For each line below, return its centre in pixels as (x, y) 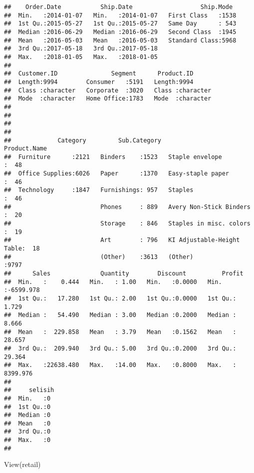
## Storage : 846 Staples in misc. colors (127, 224)
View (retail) (22, 464)
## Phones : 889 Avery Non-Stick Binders (127, 207)
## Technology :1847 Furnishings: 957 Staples (99, 190)
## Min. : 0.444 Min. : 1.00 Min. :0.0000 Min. (113, 282)
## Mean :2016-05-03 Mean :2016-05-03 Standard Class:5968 (120, 40)
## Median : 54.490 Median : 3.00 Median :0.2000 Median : (120, 315)
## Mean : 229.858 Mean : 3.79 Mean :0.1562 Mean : (120, 332)
